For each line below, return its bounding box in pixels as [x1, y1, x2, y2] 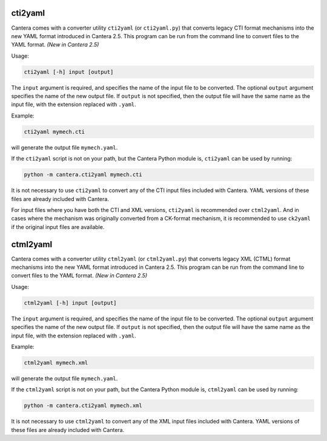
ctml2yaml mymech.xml [24, 359, 88, 366]
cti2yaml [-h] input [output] [24, 68, 114, 75]
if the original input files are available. [11, 223, 105, 230]
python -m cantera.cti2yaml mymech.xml [24, 402, 142, 409]
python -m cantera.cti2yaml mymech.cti [24, 171, 142, 178]
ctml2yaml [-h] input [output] [24, 299, 117, 306]
